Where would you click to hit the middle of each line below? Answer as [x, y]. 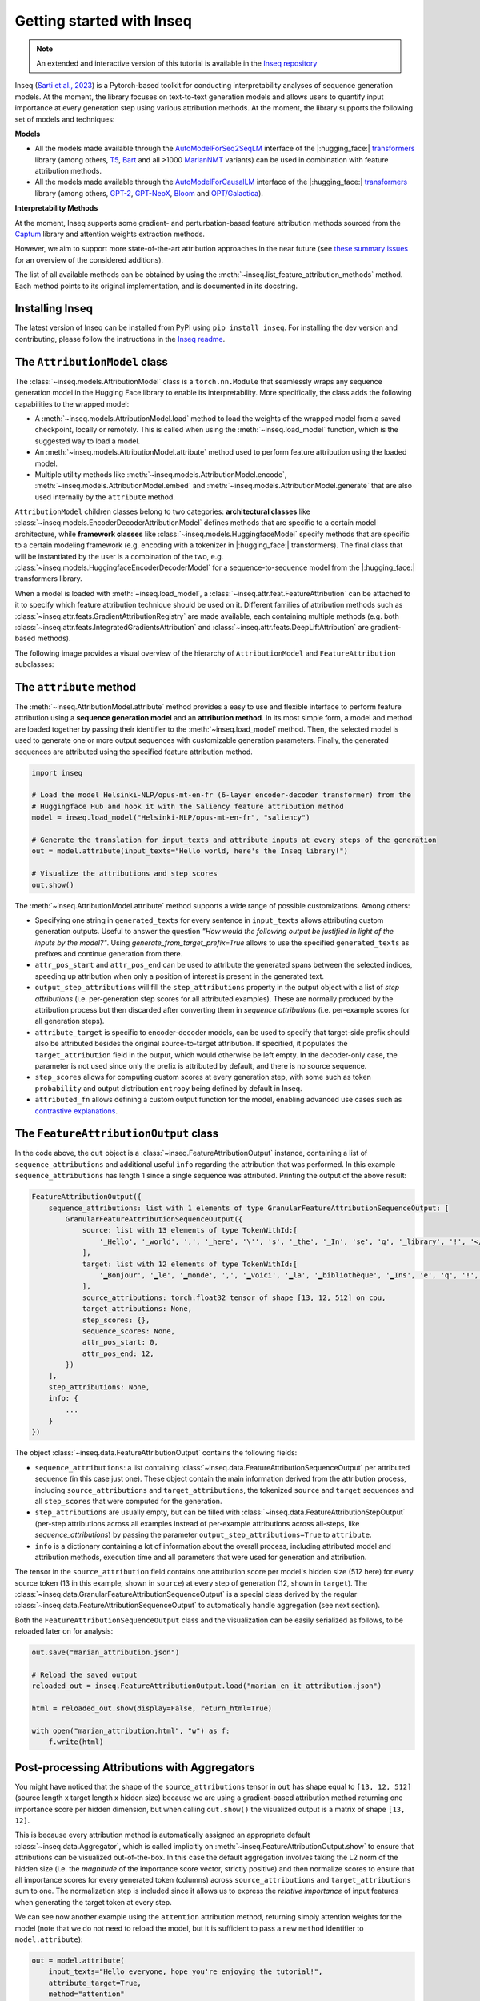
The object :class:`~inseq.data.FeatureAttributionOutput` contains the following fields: [156, 1453]
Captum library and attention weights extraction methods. [110, 234]
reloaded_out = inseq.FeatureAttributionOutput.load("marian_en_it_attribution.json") [207, 1686]
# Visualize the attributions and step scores [124, 874]
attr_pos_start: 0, [120, 1342]
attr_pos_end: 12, [118, 1353]
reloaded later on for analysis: [64, 1631]
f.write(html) [76, 1742]
